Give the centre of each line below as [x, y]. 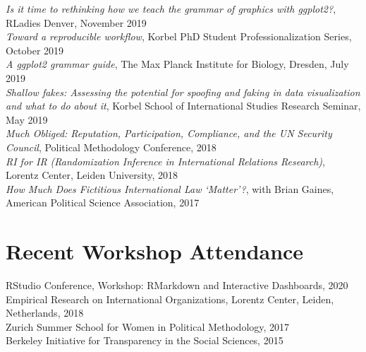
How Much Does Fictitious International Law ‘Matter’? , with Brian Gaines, [170, 188]
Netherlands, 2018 [45, 313]
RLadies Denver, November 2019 [76, 22]
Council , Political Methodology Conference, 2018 [111, 147]
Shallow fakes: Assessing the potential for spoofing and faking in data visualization [183, 92]
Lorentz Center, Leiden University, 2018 [92, 175]
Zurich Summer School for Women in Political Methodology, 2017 [148, 326]
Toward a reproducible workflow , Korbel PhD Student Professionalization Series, [179, 36]
